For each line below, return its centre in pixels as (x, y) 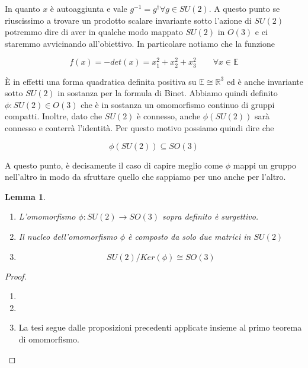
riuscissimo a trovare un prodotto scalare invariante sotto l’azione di (128, 20)
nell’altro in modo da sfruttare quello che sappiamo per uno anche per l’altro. (145, 177)
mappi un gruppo (265, 165)
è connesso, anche (169, 116)
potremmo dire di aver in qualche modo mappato (94, 32)
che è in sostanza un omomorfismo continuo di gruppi (178, 104)
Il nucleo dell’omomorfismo (68, 236)
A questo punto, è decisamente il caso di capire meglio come (114, 165)
